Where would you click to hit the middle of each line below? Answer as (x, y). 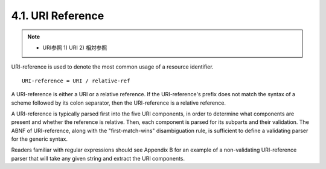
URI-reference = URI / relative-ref (76, 81)
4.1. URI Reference (58, 16)
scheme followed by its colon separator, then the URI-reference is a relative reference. (119, 103)
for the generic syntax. (39, 139)
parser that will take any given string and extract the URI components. (98, 158)
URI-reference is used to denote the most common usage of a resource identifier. (112, 67)
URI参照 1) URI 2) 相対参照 (75, 48)
